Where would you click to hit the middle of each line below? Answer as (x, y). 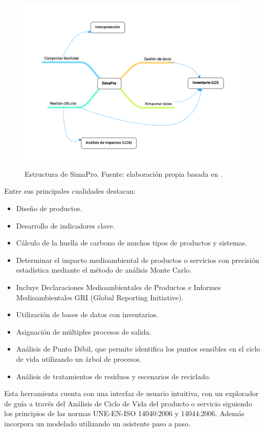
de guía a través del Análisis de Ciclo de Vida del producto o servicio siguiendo (128, 403)
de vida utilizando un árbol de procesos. (79, 358)
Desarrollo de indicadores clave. (65, 225)
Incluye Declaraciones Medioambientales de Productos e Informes (118, 287)
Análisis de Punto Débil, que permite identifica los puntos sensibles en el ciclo (138, 349)
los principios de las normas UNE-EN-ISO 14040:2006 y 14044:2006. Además (124, 413)
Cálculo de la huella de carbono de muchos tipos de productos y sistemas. (132, 243)
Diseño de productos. (49, 208)
